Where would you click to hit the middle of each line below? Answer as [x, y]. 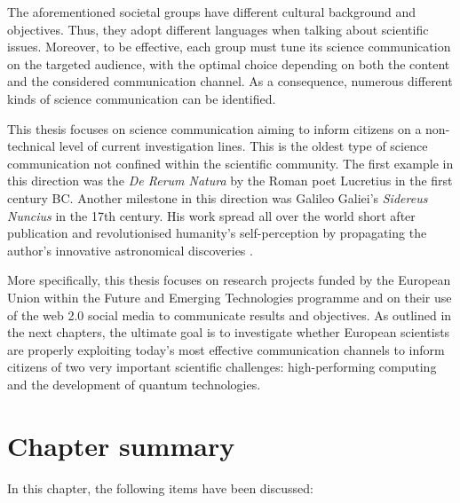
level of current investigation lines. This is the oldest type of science [243, 146]
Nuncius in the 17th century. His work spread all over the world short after [211, 215]
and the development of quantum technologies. [134, 384]
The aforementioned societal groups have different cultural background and [212, 12]
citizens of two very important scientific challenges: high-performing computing [222, 367]
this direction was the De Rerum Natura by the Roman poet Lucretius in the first [230, 181]
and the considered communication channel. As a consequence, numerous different [230, 81]
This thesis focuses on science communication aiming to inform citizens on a [214, 128]
